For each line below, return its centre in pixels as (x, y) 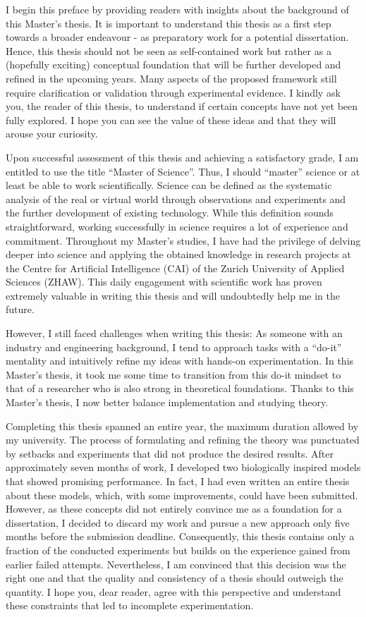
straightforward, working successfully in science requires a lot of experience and (177, 226)
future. (20, 309)
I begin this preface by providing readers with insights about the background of (177, 9)
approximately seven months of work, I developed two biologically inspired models (183, 467)
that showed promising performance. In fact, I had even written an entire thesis (178, 481)
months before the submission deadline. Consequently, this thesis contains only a (180, 536)
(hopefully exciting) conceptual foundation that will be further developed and (173, 65)
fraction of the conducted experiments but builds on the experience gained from (178, 550)
